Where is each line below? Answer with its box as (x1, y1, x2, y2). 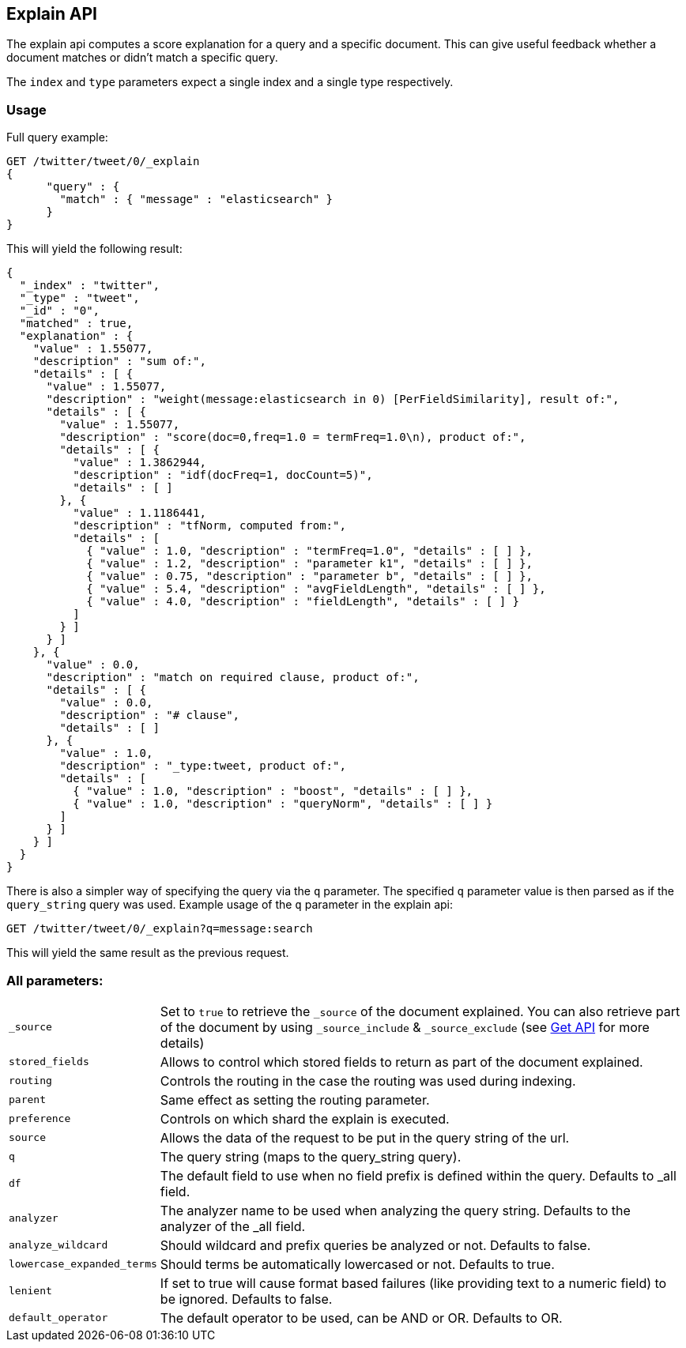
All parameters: (6, 972, 104, 988)
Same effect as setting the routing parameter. (160, 1091, 430, 1108)
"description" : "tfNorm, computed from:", (73, 519, 346, 533)
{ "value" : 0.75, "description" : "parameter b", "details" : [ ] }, (86, 570, 533, 583)
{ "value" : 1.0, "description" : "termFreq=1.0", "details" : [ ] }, (86, 544, 533, 558)
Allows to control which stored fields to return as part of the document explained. (160, 1053, 643, 1070)
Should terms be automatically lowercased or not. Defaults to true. (160, 1256, 555, 1272)
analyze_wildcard (9, 1239, 108, 1252)
